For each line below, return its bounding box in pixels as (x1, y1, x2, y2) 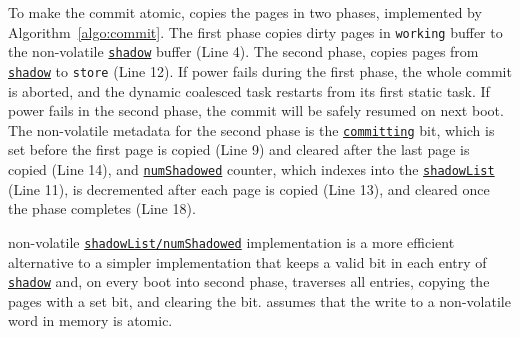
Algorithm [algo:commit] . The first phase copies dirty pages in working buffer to (8, 21, 503, 42)
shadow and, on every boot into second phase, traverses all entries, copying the (8, 271, 490, 292)
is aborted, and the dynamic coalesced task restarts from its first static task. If (8, 80, 490, 101)
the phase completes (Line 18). (8, 198, 196, 219)
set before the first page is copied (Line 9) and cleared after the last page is (8, 139, 470, 160)
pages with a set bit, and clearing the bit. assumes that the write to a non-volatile (8, 290, 511, 311)
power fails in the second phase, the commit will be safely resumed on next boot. (8, 100, 504, 121)
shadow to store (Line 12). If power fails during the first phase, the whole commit (8, 60, 512, 81)
